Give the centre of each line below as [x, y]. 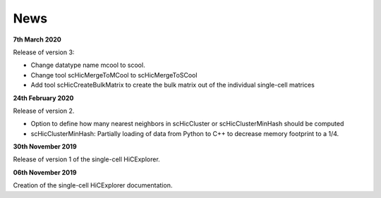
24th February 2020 [43, 98]
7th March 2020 [37, 39]
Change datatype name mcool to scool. [88, 65]
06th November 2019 [45, 172]
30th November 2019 [45, 147]
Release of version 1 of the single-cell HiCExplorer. [86, 159]
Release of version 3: [44, 52]
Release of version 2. [44, 111]
